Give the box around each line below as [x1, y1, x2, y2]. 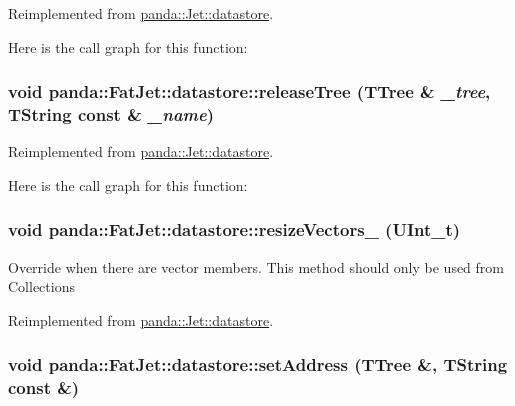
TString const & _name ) [8, 102, 215, 127]
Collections [8, 276, 75, 297]
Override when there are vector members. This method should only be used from [8, 256, 505, 277]
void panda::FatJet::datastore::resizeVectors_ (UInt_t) [8, 217, 461, 242]
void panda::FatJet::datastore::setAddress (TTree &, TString [8, 352, 508, 377]
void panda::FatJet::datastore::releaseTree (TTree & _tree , [8, 79, 491, 104]
